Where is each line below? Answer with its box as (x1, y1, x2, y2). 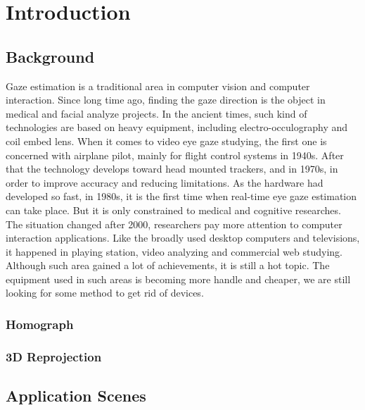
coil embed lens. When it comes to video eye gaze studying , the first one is (6, 133, 327, 148)
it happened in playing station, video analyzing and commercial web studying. (6, 244, 342, 259)
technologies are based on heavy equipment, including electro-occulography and (6, 120, 348, 135)
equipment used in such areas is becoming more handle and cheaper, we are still (6, 271, 351, 286)
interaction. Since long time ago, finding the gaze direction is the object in (6, 92, 326, 107)
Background (6, 45, 95, 67)
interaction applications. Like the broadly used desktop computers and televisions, (6, 230, 360, 245)
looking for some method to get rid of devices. (6, 285, 204, 300)
